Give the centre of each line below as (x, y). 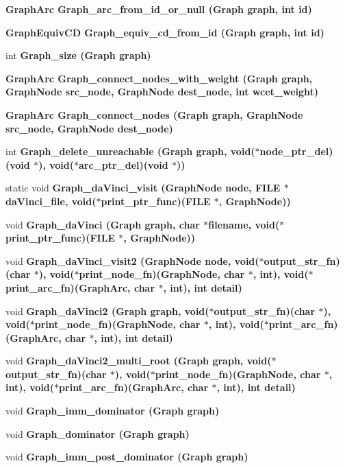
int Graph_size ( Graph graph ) (78, 55)
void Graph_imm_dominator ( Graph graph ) (113, 411)
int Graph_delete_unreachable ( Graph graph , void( (130, 151)
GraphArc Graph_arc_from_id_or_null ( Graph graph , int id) (159, 9)
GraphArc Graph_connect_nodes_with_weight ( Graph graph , (159, 78)
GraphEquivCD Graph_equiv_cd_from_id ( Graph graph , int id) (165, 32)
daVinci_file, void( (51, 201)
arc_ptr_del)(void (124, 164)
